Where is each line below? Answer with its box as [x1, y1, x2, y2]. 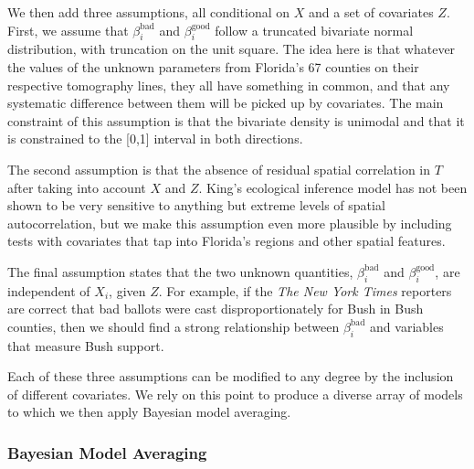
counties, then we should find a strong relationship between [7, 316, 340, 336]
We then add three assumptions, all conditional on [7, 3, 290, 21]
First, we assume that [7, 20, 129, 39]
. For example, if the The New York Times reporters [158, 281, 452, 300]
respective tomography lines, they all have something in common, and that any [7, 75, 450, 94]
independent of [7, 281, 90, 300]
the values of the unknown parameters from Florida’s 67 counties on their [7, 57, 419, 76]
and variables [370, 316, 444, 336]
